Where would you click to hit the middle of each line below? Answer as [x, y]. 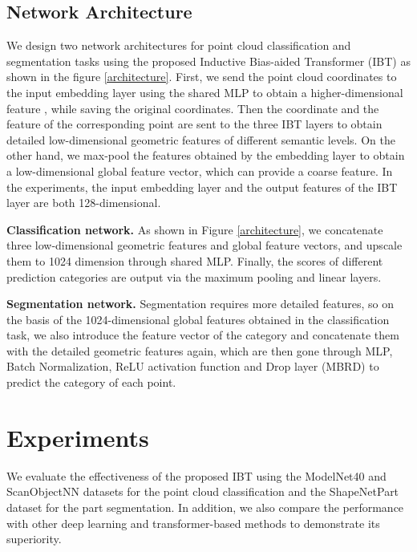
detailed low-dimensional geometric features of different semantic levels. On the [201, 139]
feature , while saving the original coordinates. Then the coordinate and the [193, 108]
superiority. [34, 539]
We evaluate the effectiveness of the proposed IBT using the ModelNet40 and [196, 475]
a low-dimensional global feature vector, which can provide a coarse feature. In [200, 170]
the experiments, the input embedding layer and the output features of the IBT [202, 187]
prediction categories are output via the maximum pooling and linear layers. [194, 276]
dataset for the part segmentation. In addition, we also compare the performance [205, 507]
